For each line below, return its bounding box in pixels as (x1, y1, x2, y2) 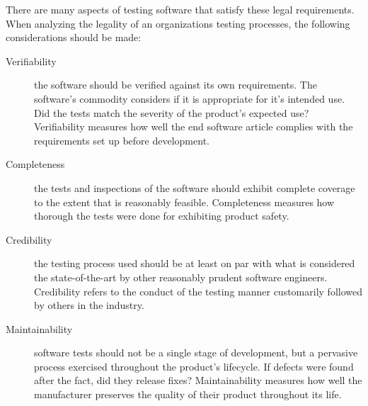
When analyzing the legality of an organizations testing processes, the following (6, 16, 350, 30)
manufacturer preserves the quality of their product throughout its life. (34, 387, 342, 402)
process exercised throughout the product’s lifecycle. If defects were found (34, 359, 354, 373)
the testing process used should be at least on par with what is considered (34, 256, 355, 271)
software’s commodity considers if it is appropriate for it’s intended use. (34, 91, 345, 106)
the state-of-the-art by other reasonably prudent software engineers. (34, 269, 328, 284)
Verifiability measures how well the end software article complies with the (34, 119, 353, 134)
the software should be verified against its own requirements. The (34, 77, 317, 92)
